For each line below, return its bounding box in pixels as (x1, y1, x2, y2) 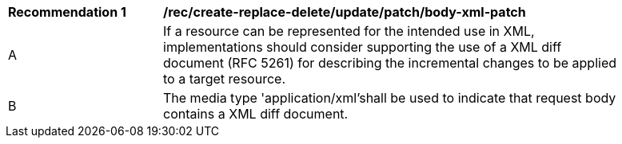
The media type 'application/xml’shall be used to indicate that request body (163, 90, 616, 106)
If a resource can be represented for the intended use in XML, (163, 23, 535, 39)
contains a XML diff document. (163, 106, 349, 122)
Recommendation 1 (8, 4, 126, 20)
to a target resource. (163, 71, 286, 87)
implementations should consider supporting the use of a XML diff (163, 39, 562, 55)
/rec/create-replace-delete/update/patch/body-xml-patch (163, 4, 526, 20)
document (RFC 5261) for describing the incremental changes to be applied (163, 55, 616, 71)
